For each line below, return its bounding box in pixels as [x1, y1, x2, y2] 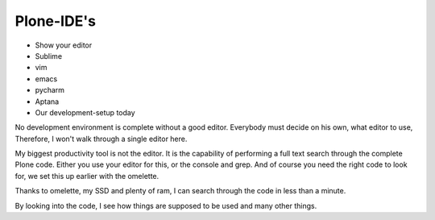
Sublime [35, 51, 63, 60]
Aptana [35, 97, 60, 106]
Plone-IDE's [14, 12, 97, 30]
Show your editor [35, 40, 93, 50]
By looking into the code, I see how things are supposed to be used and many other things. [14, 201, 317, 210]
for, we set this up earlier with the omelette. [14, 171, 159, 181]
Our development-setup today [35, 107, 136, 117]
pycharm [35, 85, 64, 95]
